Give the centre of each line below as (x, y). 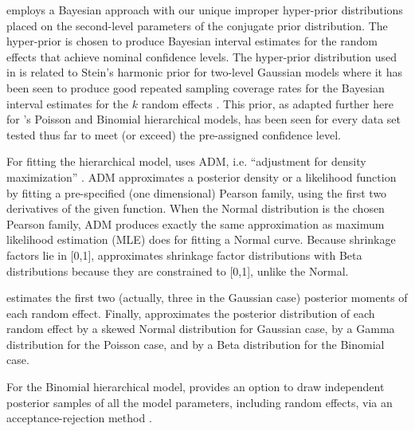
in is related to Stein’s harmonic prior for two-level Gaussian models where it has (204, 72)
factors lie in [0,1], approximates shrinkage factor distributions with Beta (184, 255)
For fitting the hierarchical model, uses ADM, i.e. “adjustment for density (186, 161)
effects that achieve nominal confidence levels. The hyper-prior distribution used (202, 56)
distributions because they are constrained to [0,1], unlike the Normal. (178, 270)
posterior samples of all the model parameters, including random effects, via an (200, 402)
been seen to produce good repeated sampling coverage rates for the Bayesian (196, 87)
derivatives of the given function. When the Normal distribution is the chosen (196, 208)
